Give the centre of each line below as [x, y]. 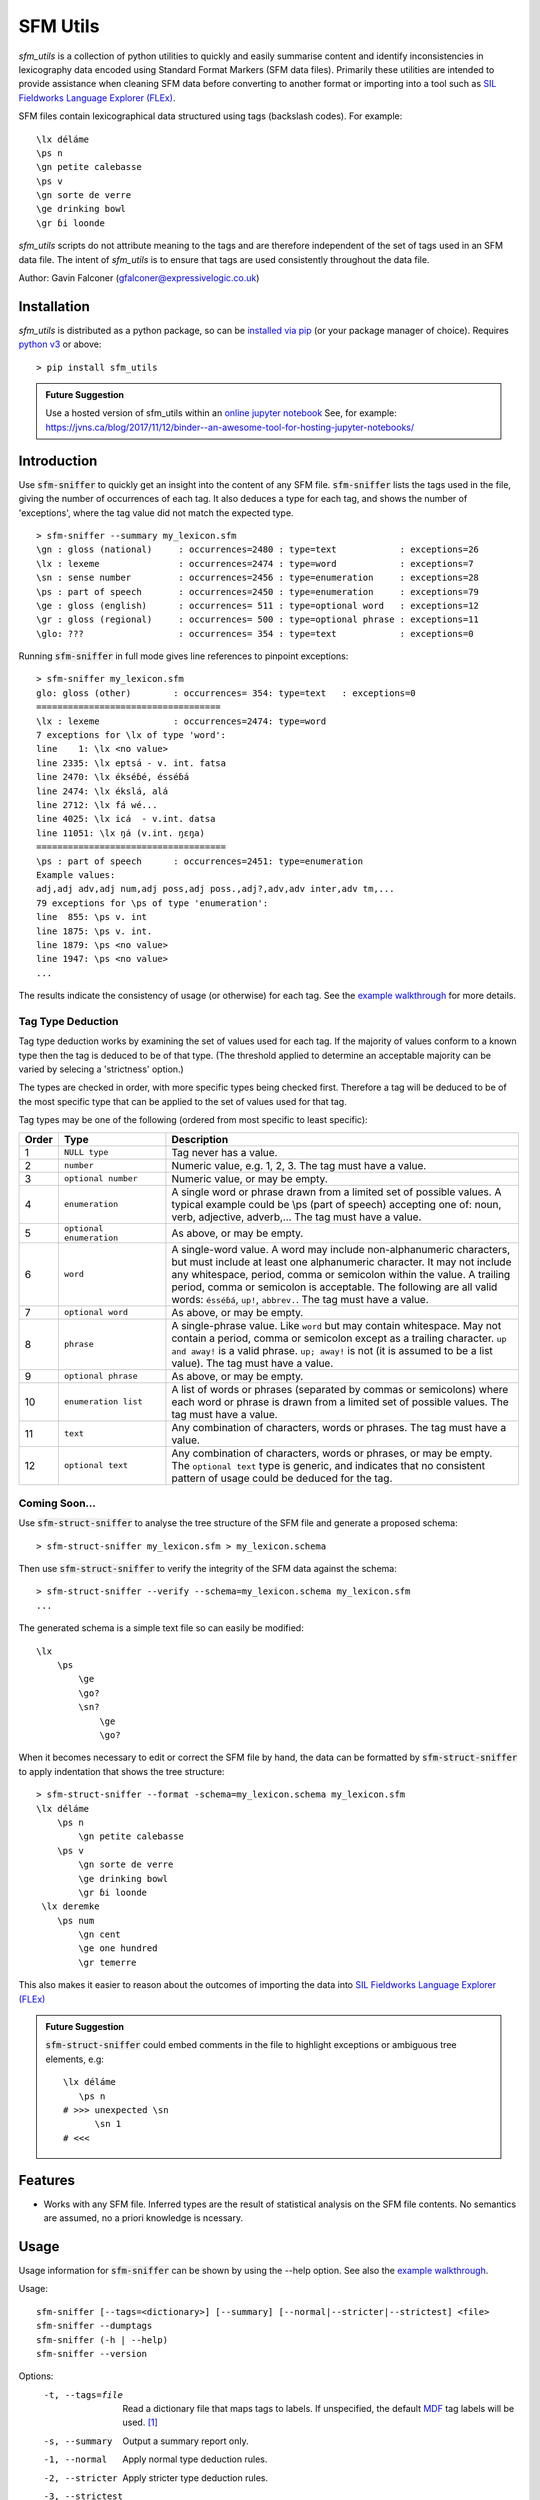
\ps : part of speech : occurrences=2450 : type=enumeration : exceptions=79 [258, 591]
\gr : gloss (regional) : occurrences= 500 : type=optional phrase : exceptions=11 [258, 619]
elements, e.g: [75, 2059]
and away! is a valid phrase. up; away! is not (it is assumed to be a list [332, 1350]
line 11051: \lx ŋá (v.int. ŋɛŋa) [120, 833]
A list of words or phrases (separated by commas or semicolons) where [340, 1389]
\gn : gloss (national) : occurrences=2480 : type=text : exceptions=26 [258, 549]
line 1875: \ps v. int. [94, 931]
